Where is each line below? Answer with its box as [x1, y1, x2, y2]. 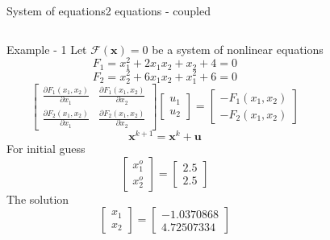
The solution [6, 190, 69, 207]
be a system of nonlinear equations [152, 40, 324, 57]
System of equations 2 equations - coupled [6, 2, 211, 19]
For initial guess [6, 139, 86, 156]
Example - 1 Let [6, 40, 87, 57]
